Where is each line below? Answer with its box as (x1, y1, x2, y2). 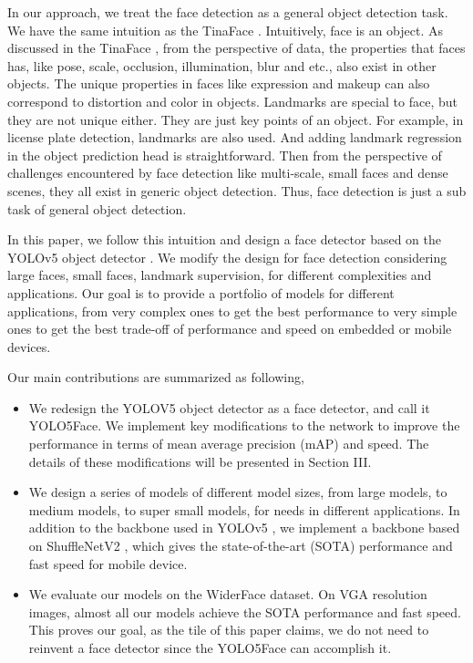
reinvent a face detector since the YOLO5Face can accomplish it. (28, 638, 392, 657)
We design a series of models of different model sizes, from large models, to (28, 482, 447, 502)
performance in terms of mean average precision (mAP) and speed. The (28, 434, 429, 453)
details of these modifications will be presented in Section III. (28, 451, 372, 471)
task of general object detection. (7, 199, 187, 218)
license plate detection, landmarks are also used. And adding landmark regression (7, 128, 462, 147)
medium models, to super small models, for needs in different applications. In (28, 500, 460, 519)
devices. (7, 337, 51, 356)
